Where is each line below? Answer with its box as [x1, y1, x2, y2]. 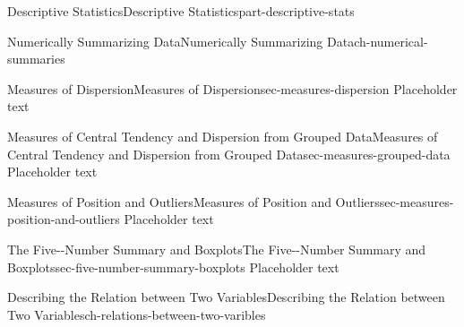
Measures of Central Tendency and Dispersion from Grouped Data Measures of [7, 126, 438, 145]
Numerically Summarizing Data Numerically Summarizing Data [7, 31, 355, 50]
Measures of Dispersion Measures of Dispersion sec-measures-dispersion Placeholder [7, 79, 458, 98]
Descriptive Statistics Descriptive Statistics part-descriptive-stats [7, 2, 355, 20]
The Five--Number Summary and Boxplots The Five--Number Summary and [7, 239, 426, 258]
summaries [7, 49, 65, 68]
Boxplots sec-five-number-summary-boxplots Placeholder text [7, 257, 339, 276]
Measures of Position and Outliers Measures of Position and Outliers [7, 192, 380, 211]
